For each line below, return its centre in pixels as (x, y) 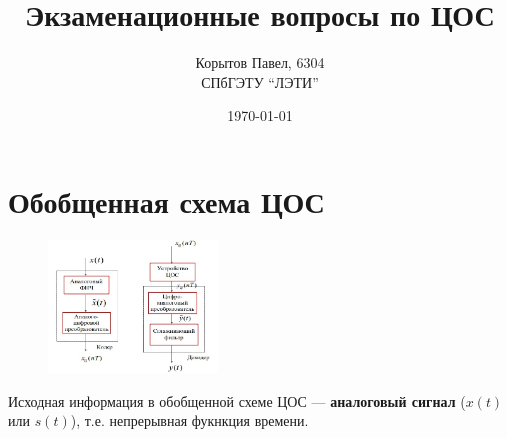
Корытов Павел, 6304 (260, 62)
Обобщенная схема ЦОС (166, 200)
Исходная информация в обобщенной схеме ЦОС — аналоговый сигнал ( (237, 400)
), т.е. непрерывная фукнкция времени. (189, 420)
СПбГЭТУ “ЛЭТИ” (260, 81)
